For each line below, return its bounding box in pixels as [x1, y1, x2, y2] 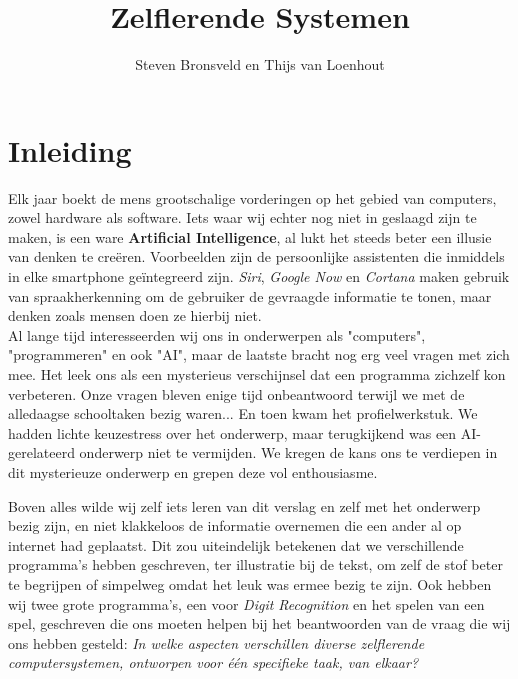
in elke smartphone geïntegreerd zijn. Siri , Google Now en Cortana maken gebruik [8, 266, 510, 287]
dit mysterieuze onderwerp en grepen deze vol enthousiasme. [8, 461, 378, 482]
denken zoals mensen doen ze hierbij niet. [8, 305, 262, 326]
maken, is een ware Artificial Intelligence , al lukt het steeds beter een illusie [8, 226, 492, 247]
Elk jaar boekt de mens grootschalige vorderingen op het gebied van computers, [8, 187, 497, 208]
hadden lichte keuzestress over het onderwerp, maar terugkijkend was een [8, 422, 457, 443]
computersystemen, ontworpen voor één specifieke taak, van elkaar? [8, 652, 419, 673]
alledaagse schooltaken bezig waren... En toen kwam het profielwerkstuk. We [8, 403, 478, 424]
